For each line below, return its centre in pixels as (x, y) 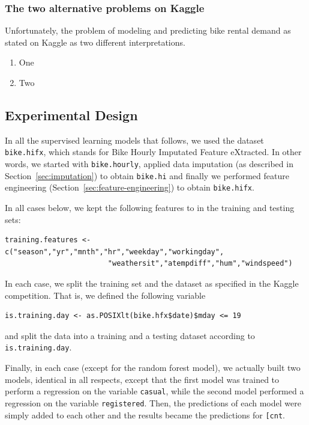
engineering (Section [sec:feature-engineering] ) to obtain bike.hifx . (130, 187)
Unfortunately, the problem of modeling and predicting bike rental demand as (148, 30)
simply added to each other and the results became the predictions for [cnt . (145, 414)
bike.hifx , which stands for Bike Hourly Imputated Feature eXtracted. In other (153, 152)
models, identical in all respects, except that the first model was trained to (142, 379)
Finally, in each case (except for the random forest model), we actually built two (153, 368)
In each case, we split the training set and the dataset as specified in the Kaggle (152, 283)
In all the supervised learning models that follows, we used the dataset (134, 140)
